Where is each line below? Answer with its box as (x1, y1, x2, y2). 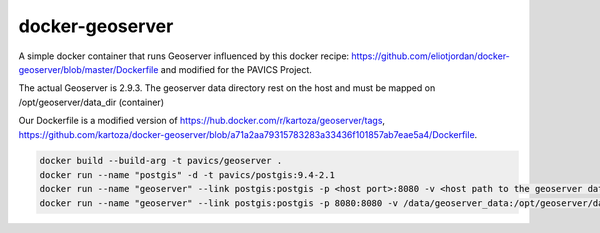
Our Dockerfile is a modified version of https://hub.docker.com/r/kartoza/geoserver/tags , (18, 115, 385, 127)
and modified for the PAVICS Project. (160, 63, 312, 75)
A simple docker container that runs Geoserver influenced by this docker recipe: (18, 50, 350, 62)
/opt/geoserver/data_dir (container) (18, 96, 165, 108)
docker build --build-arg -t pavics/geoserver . (39, 155, 283, 167)
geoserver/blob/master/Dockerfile (18, 63, 159, 75)
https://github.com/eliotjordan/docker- (351, 50, 510, 62)
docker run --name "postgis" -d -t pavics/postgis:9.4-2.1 (39, 169, 335, 180)
